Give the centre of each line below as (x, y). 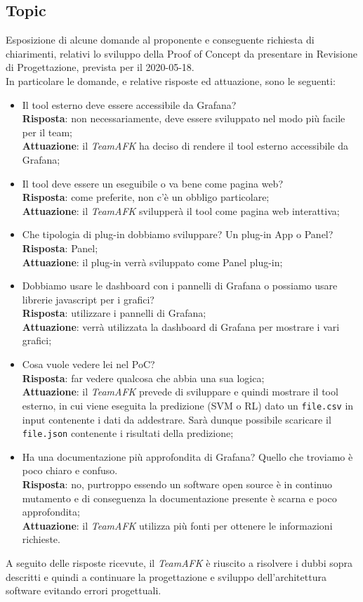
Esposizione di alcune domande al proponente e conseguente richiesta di (160, 40)
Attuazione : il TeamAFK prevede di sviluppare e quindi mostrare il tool (180, 392)
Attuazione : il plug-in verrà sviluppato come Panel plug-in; (152, 262)
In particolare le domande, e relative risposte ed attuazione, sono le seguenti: (171, 80)
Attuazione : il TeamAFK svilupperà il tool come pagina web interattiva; (181, 210)
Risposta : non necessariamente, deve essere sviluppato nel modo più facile (184, 118)
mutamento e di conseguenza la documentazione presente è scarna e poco (179, 498)
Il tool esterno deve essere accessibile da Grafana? (129, 104)
